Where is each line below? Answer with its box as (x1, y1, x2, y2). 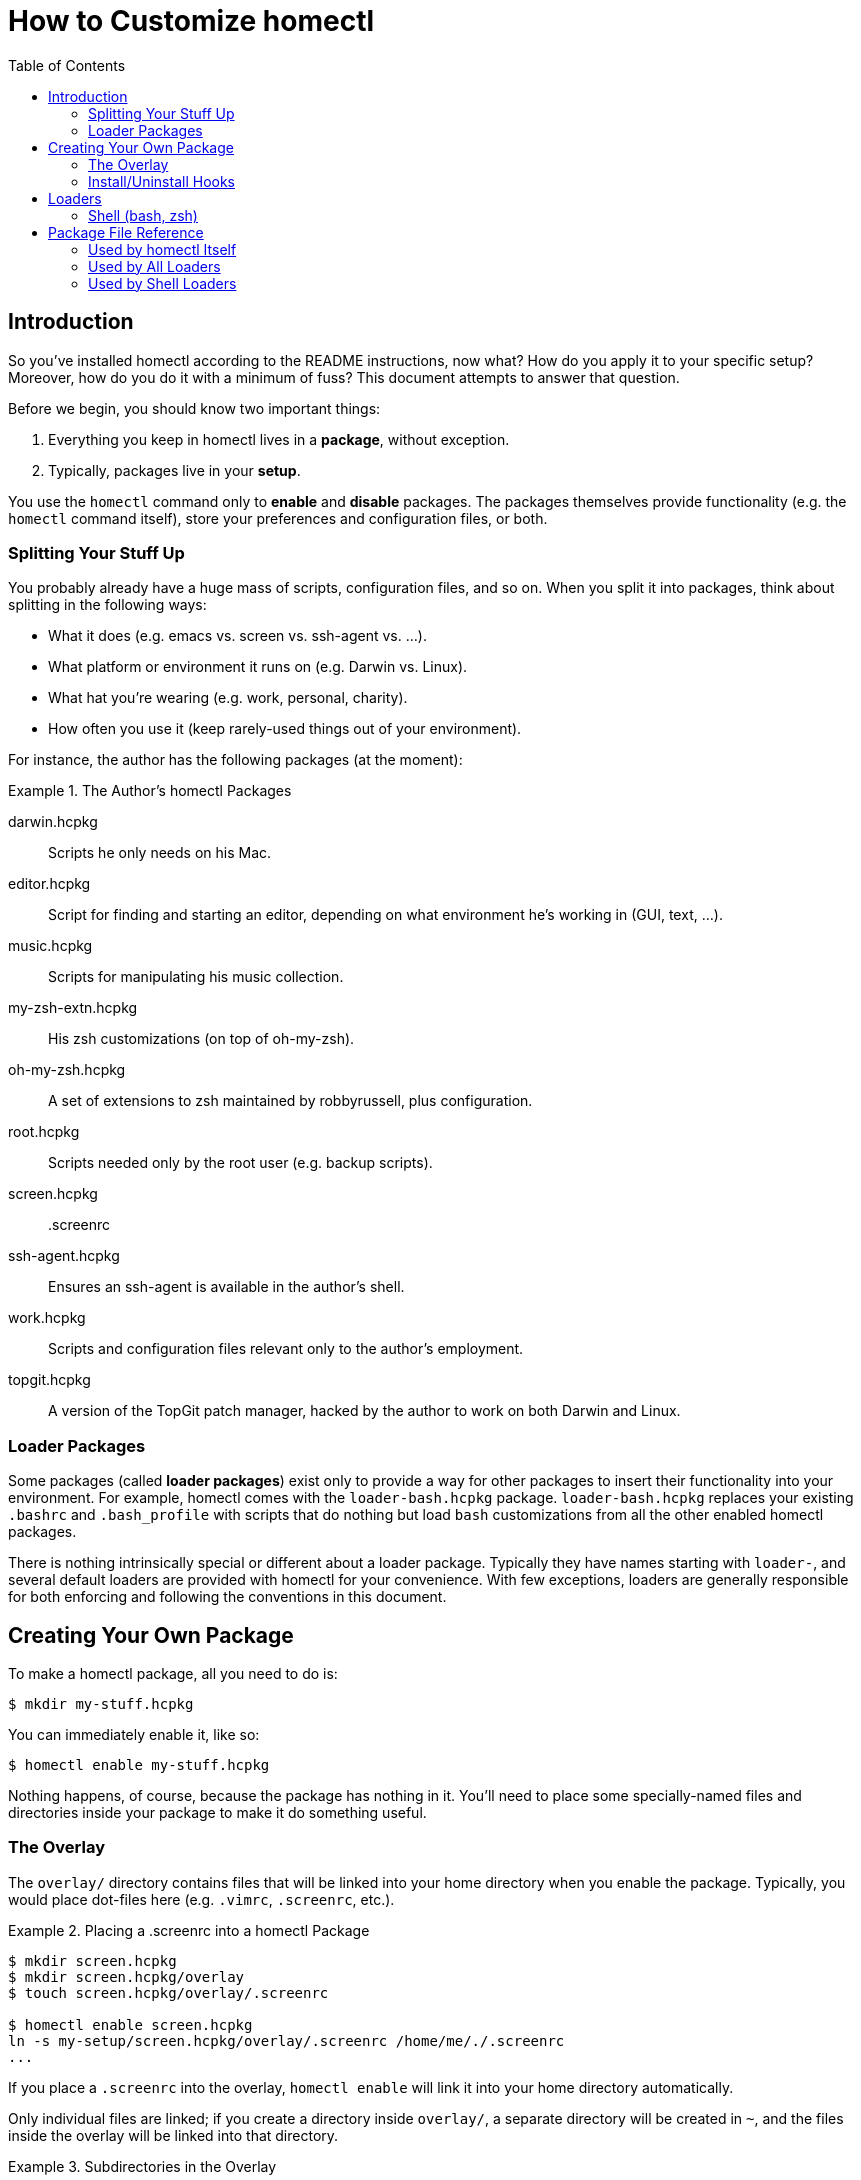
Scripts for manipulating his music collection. (48, 968, 344, 986)
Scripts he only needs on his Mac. (48, 844, 272, 862)
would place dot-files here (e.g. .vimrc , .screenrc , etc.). (8, 1890, 395, 1908)
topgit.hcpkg (8, 1371, 91, 1389)
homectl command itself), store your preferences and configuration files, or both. (8, 509, 548, 527)
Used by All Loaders (88, 257, 221, 275)
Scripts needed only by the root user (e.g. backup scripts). (48, 1154, 433, 1172)
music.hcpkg (8, 937, 93, 955)
